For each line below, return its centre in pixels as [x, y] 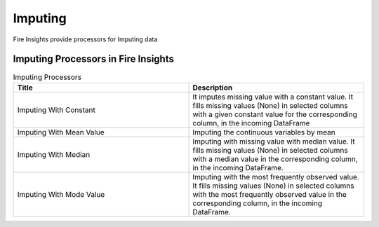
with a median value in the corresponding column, [275, 159]
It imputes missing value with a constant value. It [273, 97]
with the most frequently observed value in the [270, 194]
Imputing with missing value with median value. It [274, 142]
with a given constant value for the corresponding [275, 114]
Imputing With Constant [56, 110]
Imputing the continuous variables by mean [264, 132]
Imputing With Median [54, 154]
